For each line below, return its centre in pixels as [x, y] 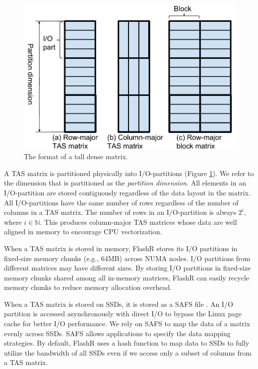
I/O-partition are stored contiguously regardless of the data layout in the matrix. [127, 192]
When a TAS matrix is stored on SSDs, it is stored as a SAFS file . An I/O [119, 304]
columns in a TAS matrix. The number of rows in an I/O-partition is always [120, 212]
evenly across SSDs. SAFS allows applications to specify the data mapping [117, 333]
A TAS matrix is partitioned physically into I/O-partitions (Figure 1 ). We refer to [129, 173]
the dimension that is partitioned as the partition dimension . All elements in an [125, 183]
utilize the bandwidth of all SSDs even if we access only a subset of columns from [128, 352]
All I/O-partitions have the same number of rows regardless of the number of [121, 202]
